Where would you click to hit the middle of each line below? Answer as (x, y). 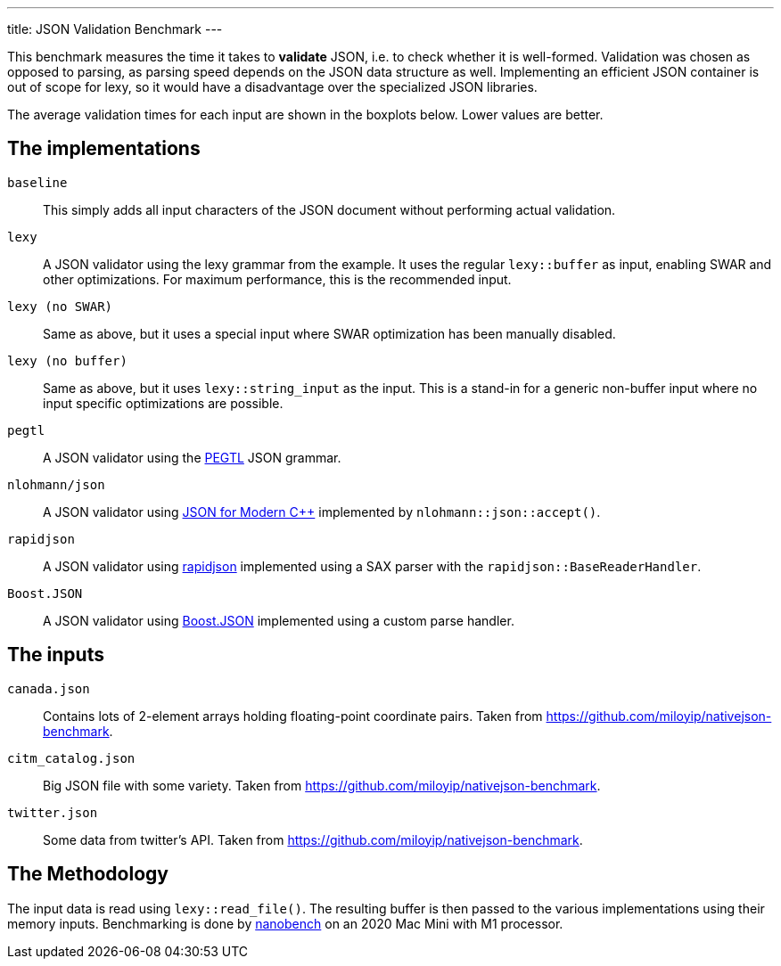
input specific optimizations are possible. (163, 403)
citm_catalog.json (71, 758)
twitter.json (53, 812)
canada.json (49, 688)
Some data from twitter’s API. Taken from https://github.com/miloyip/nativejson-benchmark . (313, 839)
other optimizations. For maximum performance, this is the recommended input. (277, 279)
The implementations (104, 149)
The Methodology (88, 874)
